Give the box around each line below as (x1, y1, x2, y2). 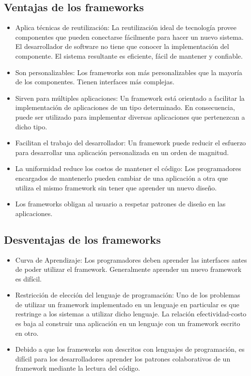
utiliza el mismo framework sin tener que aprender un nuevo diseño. (15, 182, 217, 192)
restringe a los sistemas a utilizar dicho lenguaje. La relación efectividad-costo (15, 309, 247, 319)
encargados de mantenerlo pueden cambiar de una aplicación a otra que (15, 172, 228, 183)
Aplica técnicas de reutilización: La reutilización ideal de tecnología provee (15, 22, 236, 32)
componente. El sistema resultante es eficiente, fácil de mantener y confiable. (15, 50, 243, 61)
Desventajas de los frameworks (4, 232, 161, 247)
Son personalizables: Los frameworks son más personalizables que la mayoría (15, 67, 242, 77)
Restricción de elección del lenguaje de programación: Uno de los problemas (15, 290, 240, 300)
